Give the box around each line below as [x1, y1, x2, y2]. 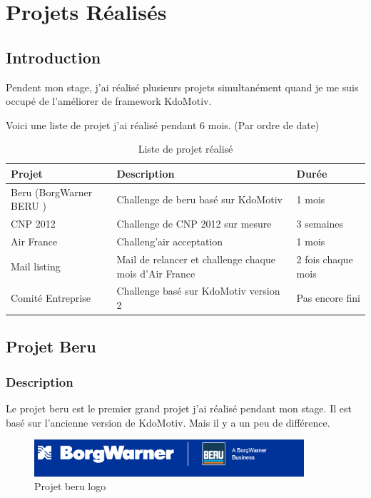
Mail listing [11, 258, 61, 273]
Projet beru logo [34, 479, 106, 494]
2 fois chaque [296, 251, 353, 266]
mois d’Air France [116, 265, 195, 280]
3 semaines [296, 216, 344, 231]
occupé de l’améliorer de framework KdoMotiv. [6, 93, 212, 108]
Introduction [6, 46, 101, 68]
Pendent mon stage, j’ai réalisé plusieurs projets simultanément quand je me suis [6, 79, 359, 94]
